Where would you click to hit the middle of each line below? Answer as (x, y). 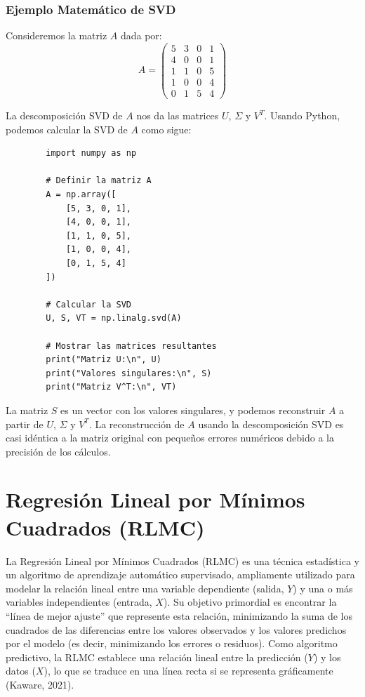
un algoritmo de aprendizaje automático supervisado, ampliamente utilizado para (180, 575)
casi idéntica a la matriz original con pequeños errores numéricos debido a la (170, 438)
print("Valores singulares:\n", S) (129, 373)
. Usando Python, (302, 115)
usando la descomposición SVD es (271, 424)
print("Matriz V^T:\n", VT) (111, 387)
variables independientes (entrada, (79, 602)
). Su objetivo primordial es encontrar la (250, 602)
